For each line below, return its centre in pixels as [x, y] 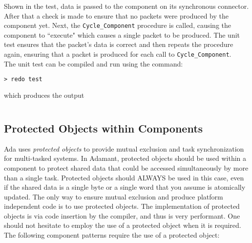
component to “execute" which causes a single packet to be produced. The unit [122, 34]
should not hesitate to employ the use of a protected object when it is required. [123, 225]
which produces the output [44, 95]
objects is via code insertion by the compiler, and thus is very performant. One [122, 215]
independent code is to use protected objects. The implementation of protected [122, 206]
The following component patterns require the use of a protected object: [112, 235]
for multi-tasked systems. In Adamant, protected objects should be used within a [125, 158]
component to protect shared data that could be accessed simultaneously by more [126, 167]
